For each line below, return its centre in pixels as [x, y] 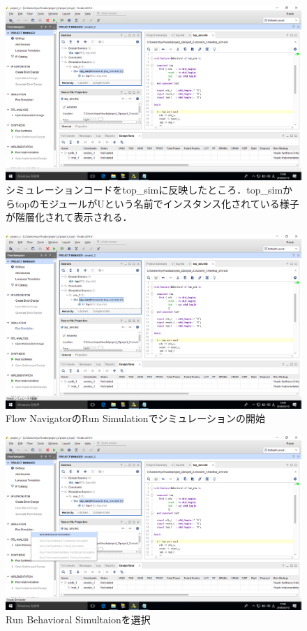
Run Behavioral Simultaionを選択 [78, 619]
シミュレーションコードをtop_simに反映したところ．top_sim [144, 190]
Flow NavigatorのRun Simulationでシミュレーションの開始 [136, 418]
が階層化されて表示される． [69, 217]
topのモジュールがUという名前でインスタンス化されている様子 [157, 203]
